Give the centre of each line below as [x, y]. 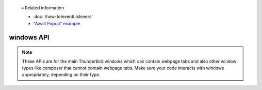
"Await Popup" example [57, 23]
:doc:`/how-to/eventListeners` [63, 16]
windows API [29, 37]
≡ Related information [42, 8]
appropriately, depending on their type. [61, 75]
